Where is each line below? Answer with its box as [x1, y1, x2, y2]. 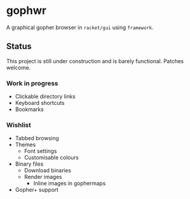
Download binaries [24, 167, 72, 174]
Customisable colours [24, 154, 79, 161]
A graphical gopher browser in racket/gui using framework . [6, 24, 154, 31]
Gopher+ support [15, 186, 59, 194]
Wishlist [6, 121, 32, 129]
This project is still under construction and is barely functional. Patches [6, 57, 184, 64]
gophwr [6, 4, 47, 18]
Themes [15, 141, 36, 149]
